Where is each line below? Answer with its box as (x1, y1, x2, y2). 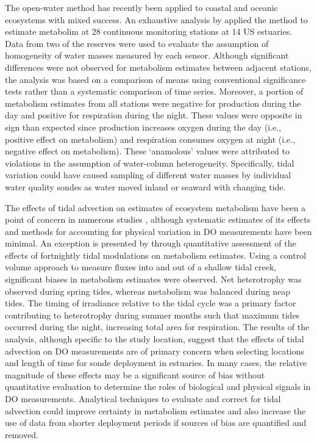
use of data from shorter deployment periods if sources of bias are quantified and (5, 416, 307, 429)
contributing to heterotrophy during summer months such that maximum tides (5, 308, 300, 321)
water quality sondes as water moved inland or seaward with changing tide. (5, 180, 286, 193)
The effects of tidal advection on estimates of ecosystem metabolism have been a (5, 201, 306, 214)
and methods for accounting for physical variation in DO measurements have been (5, 225, 312, 237)
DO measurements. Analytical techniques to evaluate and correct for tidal (5, 392, 281, 405)
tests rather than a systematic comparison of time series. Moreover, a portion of (5, 85, 304, 98)
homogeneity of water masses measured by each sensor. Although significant (5, 49, 289, 62)
